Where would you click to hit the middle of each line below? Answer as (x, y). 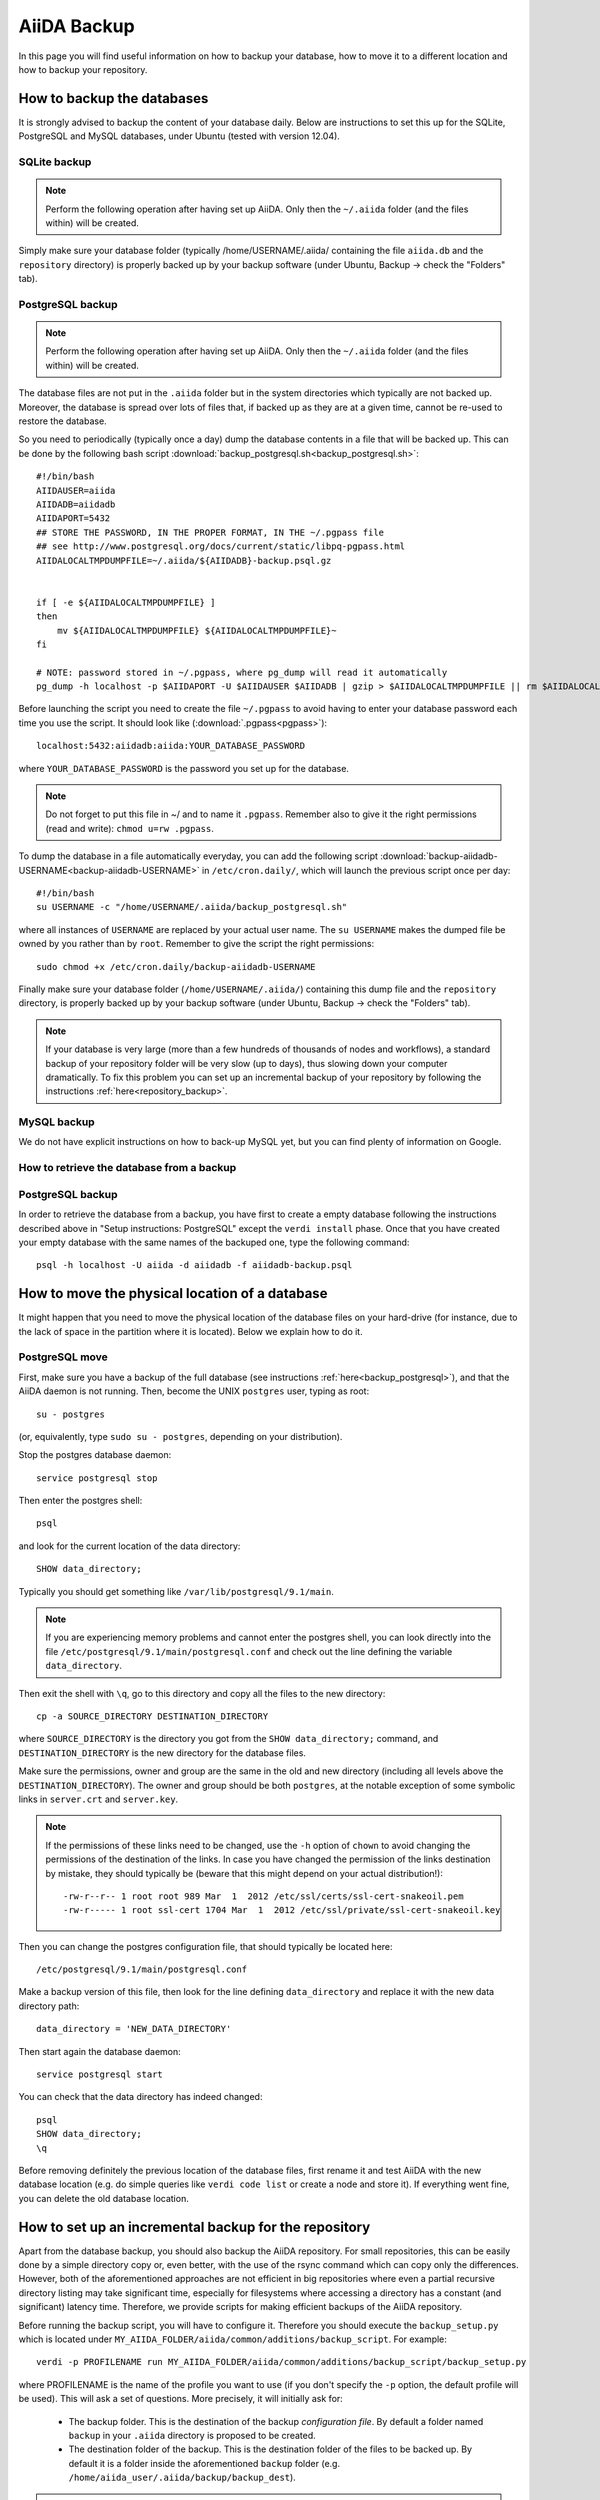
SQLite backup (55, 162)
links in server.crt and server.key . (98, 1799)
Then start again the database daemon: (100, 2051)
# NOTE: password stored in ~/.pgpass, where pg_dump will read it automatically (242, 672)
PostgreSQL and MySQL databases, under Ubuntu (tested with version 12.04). (179, 136)
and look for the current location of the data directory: (129, 1546)
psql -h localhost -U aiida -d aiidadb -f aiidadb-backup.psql (194, 1265)
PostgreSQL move (63, 1357)
